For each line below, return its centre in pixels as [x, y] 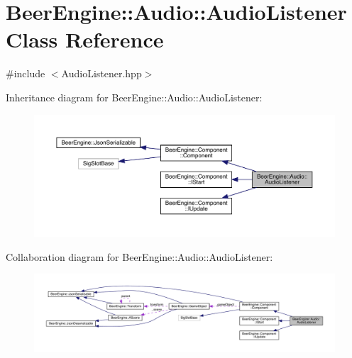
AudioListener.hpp [101, 73]
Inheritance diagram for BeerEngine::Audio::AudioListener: [134, 97]
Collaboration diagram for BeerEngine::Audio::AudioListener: [139, 256]
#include [26, 73]
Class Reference [85, 39]
